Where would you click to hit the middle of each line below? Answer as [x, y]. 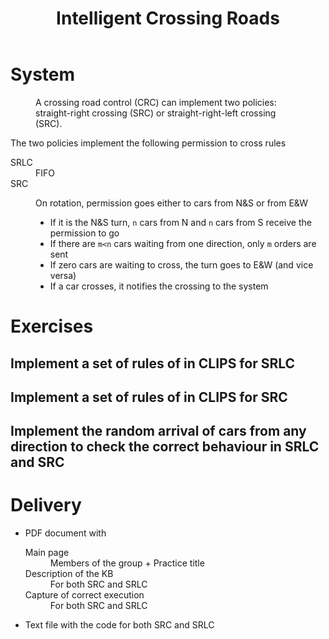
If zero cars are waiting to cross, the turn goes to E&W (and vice [181, 264]
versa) [63, 275]
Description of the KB [69, 574]
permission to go [84, 233]
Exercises [52, 326]
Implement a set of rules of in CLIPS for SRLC [153, 363]
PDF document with [65, 533]
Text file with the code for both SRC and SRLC [119, 625]
